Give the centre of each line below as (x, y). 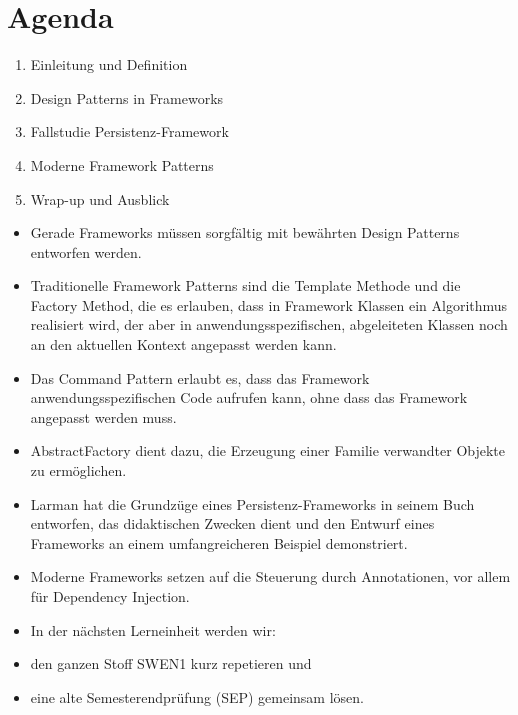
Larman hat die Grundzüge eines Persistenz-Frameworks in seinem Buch (252, 503)
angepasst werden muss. (103, 416)
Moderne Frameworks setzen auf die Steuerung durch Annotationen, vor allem (270, 576)
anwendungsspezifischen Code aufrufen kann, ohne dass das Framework (249, 397)
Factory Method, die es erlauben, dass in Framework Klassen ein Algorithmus (269, 304)
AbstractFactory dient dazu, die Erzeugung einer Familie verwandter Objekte (268, 450)
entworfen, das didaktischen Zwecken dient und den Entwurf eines (232, 523)
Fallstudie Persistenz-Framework (129, 131)
